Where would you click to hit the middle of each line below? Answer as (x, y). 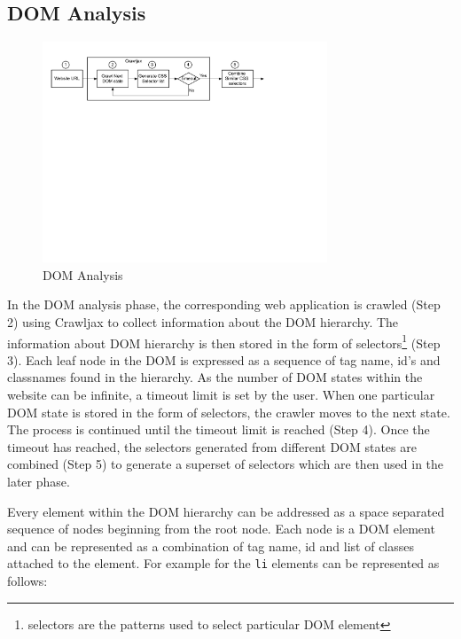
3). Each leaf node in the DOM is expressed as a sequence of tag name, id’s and (224, 359)
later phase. (39, 481)
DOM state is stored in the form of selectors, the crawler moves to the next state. (229, 412)
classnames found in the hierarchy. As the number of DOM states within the (215, 377)
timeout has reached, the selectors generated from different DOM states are (212, 446)
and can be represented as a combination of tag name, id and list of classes (211, 545)
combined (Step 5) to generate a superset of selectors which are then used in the (226, 464)
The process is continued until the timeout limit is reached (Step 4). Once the (219, 429)
